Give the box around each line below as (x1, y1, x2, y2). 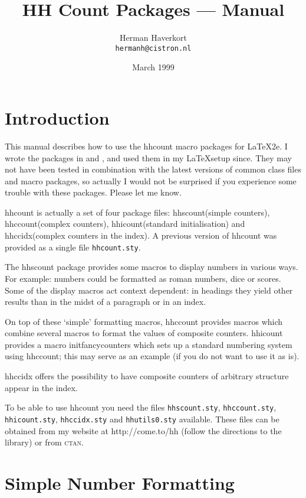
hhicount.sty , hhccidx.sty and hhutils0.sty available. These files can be (5, 412, 279, 425)
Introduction (5, 105, 110, 129)
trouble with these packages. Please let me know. (5, 186, 182, 198)
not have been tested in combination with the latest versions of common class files (5, 163, 301, 175)
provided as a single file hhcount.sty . (5, 240, 141, 253)
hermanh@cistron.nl (115, 44, 192, 53)
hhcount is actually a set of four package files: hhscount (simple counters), (5, 206, 270, 218)
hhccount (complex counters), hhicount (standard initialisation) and (5, 217, 245, 230)
